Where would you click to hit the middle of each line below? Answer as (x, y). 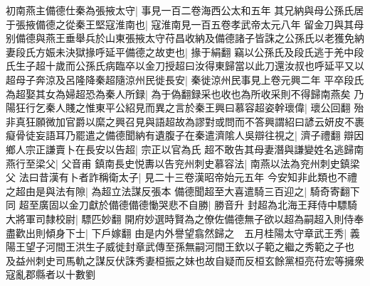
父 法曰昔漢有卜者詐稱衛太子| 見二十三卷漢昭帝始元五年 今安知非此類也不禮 (181, 177)
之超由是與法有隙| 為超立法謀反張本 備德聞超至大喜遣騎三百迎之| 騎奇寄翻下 (183, 191)
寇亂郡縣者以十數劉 (51, 274)
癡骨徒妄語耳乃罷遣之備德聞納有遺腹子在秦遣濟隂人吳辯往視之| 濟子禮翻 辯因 (185, 135)
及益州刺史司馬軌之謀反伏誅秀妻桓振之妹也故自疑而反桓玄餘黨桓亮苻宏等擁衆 (185, 260)
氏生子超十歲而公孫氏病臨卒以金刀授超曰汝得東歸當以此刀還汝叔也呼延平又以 (185, 66)
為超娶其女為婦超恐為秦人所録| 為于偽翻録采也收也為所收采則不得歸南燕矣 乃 (185, 93)
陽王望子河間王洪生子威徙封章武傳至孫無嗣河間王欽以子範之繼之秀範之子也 (180, 247)
